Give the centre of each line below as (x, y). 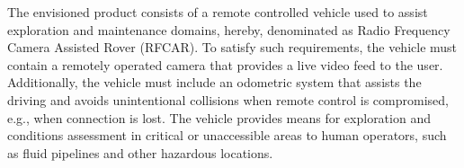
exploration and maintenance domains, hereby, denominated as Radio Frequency (229, 29)
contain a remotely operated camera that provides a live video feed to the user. (225, 64)
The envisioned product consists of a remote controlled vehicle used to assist (218, 12)
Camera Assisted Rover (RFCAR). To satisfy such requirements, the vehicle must (232, 47)
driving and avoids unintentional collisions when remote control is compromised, (228, 99)
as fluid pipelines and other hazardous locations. (140, 152)
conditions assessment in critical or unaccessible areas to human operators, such (227, 135)
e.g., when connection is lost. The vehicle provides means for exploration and (219, 117)
